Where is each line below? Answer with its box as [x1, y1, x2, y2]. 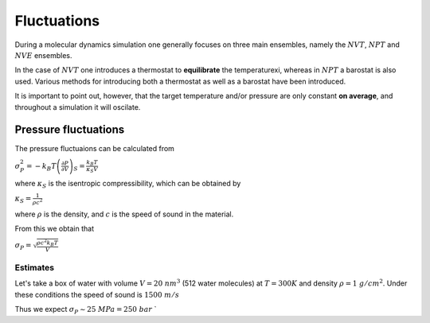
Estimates [14, 263, 55, 273]
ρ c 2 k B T [37, 237, 59, 247]
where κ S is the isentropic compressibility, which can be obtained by [14, 179, 241, 190]
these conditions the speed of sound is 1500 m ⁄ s [14, 290, 180, 299]
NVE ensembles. [14, 50, 72, 60]
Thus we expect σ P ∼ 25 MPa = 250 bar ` [14, 305, 157, 316]
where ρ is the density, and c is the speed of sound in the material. [14, 209, 234, 219]
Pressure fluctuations [14, 123, 125, 137]
